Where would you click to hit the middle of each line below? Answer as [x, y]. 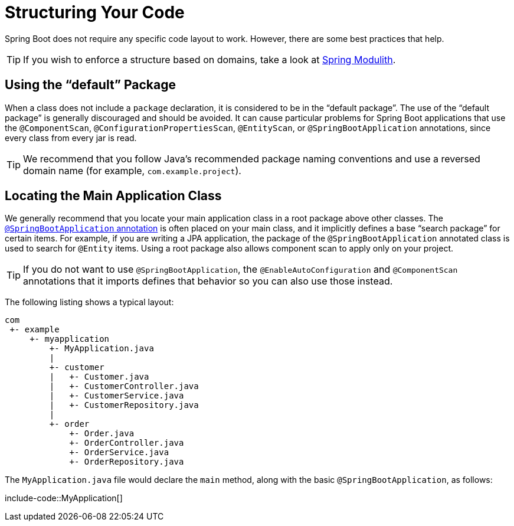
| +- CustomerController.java [124, 386]
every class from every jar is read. [71, 138]
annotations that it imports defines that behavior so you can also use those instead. [208, 281]
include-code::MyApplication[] [64, 498]
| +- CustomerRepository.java [124, 405]
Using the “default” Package [91, 85]
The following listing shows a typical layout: [89, 302]
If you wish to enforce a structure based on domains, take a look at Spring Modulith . [209, 59]
